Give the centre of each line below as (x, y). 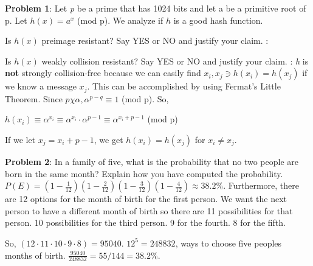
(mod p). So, (145, 98)
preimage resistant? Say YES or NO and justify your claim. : (155, 40)
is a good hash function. (218, 20)
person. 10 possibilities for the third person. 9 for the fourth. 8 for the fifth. (145, 222)
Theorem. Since (34, 98)
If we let (20, 140)
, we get (108, 140)
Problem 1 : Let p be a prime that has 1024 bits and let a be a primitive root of (156, 8)
